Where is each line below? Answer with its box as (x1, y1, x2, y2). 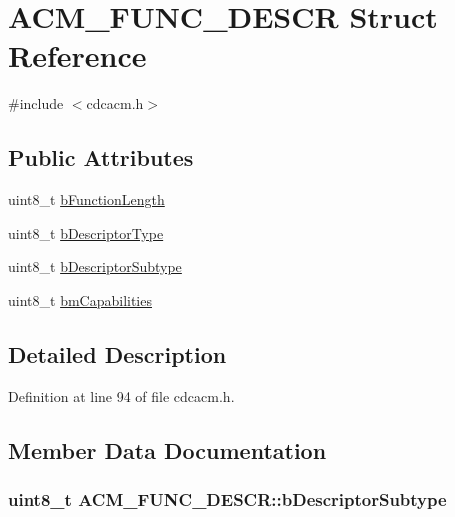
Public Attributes (8, 142, 194, 173)
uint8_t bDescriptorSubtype (8, 256, 182, 277)
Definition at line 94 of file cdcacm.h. (8, 385, 235, 406)
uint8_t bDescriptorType (8, 222, 164, 243)
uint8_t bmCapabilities (8, 289, 152, 310)
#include (8, 93, 64, 114)
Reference (8, 35, 147, 76)
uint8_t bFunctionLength (8, 189, 165, 210)
